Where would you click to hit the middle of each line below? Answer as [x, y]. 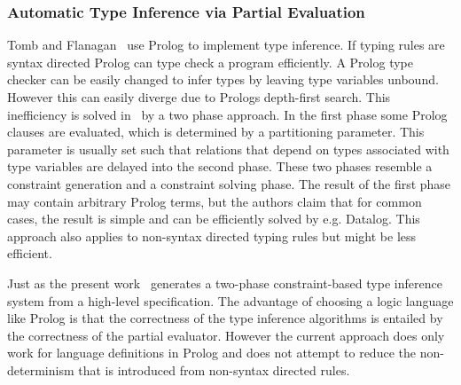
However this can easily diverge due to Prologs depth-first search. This [199, 97]
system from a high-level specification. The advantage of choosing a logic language [230, 300]
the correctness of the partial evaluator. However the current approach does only [226, 335]
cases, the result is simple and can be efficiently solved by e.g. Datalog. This [214, 219]
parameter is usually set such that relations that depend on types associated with [228, 149]
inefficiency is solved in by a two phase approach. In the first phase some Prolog [227, 114]
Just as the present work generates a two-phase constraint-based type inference [225, 283]
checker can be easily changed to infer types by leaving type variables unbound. [223, 79]
